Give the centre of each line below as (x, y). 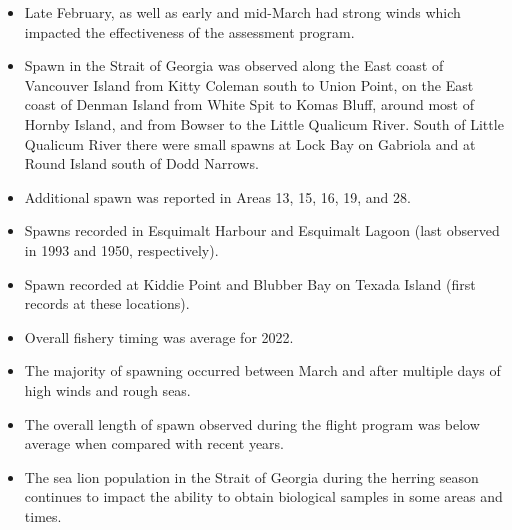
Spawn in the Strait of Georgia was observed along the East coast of (234, 65)
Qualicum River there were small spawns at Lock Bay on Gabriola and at (250, 143)
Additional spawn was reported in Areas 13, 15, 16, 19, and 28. (217, 196)
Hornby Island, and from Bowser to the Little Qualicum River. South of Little (264, 123)
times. (43, 515)
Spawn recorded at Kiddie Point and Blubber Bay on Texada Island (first (250, 283)
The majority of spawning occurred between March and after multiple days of (262, 370)
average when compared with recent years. (154, 443)
